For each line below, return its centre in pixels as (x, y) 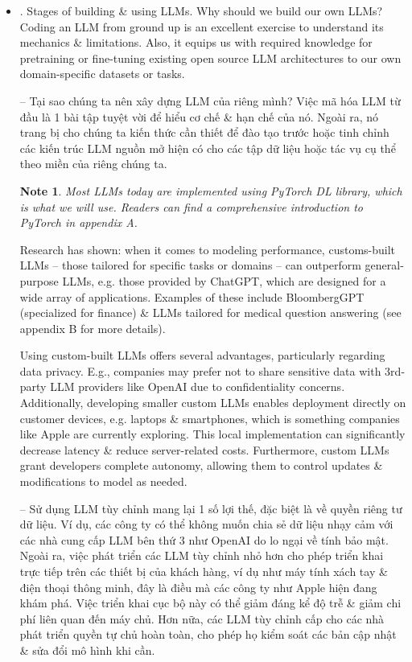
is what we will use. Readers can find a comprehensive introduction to (191, 206)
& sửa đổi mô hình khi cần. (87, 650)
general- (384, 265)
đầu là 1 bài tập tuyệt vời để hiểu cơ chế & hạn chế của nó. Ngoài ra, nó (199, 116)
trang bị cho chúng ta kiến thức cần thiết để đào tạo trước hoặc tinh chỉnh (204, 132)
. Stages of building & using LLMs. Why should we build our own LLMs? (201, 10)
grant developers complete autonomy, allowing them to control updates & (201, 465)
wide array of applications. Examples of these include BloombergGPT (192, 296)
